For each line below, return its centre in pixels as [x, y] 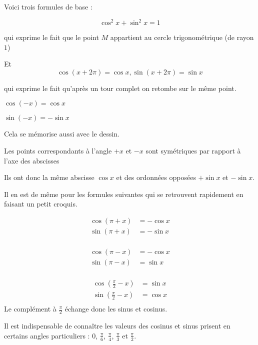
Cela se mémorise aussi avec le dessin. [62, 134]
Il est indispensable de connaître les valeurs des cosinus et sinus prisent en [117, 326]
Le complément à [30, 309]
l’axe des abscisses [32, 160]
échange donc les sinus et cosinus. [116, 309]
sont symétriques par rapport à [193, 151]
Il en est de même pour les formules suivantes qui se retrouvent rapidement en [124, 194]
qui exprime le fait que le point [51, 37]
